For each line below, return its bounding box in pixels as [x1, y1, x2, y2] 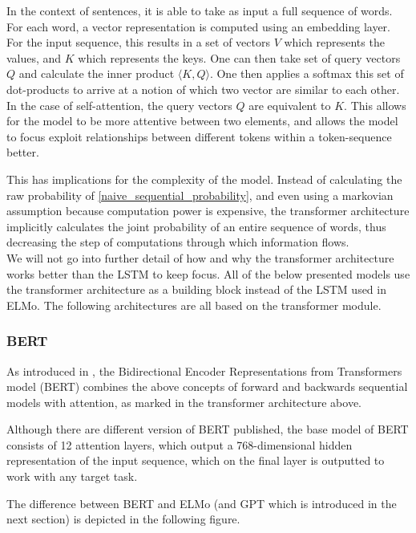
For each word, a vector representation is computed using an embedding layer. [6, 18, 390, 35]
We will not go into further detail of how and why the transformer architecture [6, 249, 394, 266]
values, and [6, 49, 62, 66]
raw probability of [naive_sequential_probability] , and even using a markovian [6, 186, 394, 203]
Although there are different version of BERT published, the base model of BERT [6, 421, 409, 437]
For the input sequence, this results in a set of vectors [6, 34, 270, 51]
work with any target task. [6, 468, 138, 485]
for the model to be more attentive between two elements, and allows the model [6, 112, 398, 129]
